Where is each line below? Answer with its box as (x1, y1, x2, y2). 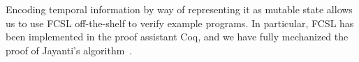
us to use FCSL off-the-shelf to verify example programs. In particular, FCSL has (6, 15, 354, 30)
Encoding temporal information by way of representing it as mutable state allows (6, 2, 353, 16)
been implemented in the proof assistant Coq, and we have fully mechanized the (6, 29, 349, 44)
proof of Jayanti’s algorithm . (6, 42, 133, 57)
